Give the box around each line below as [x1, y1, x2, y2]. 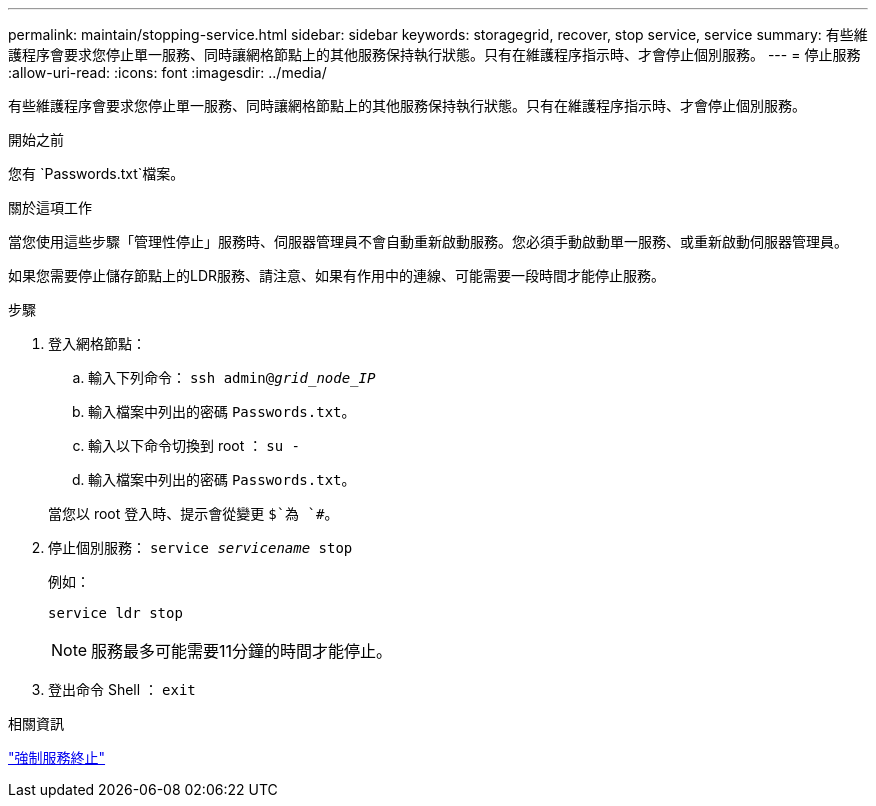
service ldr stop [48, 605, 183, 621]
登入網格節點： [48, 335, 146, 352]
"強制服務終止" [8, 749, 106, 766]
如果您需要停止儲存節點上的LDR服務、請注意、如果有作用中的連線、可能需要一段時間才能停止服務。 [8, 267, 666, 284]
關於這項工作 [8, 199, 92, 216]
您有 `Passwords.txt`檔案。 [8, 165, 185, 182]
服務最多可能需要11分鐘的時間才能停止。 [91, 641, 393, 661]
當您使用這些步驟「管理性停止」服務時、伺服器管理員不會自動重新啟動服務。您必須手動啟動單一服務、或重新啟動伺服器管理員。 [8, 233, 848, 250]
